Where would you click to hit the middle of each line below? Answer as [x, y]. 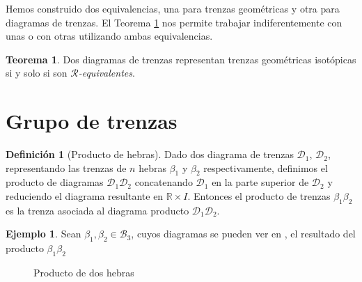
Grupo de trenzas [92, 121]
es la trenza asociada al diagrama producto [97, 210]
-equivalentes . [107, 73]
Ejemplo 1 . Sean [44, 234]
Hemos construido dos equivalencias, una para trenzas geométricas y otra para [173, 8]
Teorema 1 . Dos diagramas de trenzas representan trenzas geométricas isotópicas [181, 59]
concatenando [164, 182]
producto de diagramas [55, 182]
